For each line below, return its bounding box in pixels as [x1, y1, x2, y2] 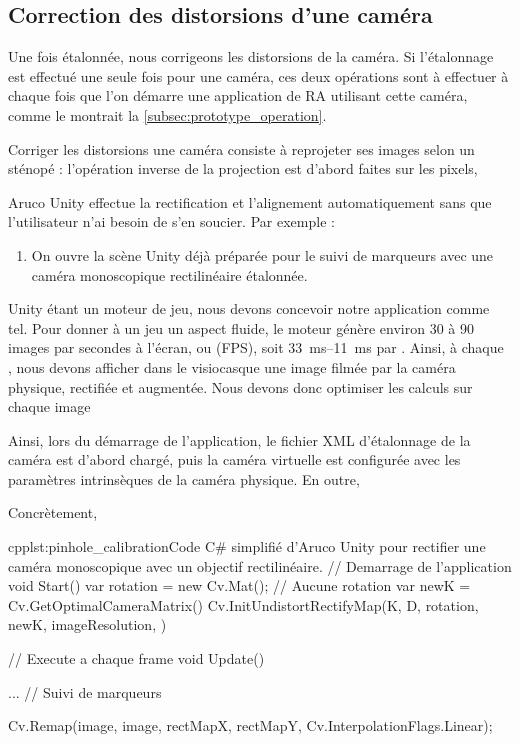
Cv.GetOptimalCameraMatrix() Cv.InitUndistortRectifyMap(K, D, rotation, [8, 594, 479, 615]
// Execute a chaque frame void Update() [8, 648, 265, 669]
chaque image [8, 396, 91, 417]
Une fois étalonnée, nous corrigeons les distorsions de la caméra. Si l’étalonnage [8, 46, 494, 67]
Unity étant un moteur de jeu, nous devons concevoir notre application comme [8, 298, 490, 319]
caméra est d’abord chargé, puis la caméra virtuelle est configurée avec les [8, 449, 461, 470]
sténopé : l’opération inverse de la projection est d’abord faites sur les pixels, [8, 158, 478, 179]
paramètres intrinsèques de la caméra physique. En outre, [8, 468, 360, 489]
